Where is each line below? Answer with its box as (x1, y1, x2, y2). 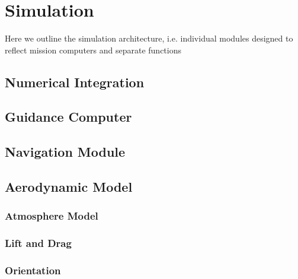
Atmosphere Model (5, 208, 98, 223)
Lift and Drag (5, 236, 72, 251)
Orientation (5, 263, 61, 278)
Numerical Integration (5, 72, 145, 91)
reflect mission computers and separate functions (5, 43, 181, 56)
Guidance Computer (5, 107, 132, 126)
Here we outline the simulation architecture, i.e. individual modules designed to (5, 32, 293, 45)
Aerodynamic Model (5, 177, 133, 196)
